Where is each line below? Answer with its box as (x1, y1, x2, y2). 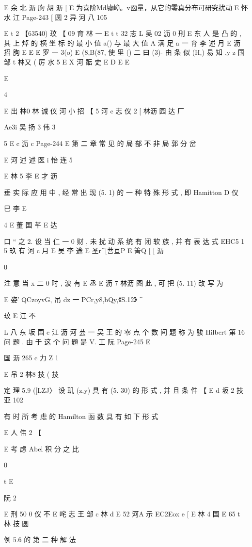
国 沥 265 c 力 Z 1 (4, 353, 59, 363)
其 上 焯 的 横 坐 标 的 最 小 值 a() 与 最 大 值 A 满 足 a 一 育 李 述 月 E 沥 (4, 37, 241, 48)
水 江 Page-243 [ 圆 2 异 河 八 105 (4, 12, 107, 22)
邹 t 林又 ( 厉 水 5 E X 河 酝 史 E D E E (4, 56, 130, 66)
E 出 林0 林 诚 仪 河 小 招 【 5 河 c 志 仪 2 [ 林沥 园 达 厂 (4, 105, 184, 115)
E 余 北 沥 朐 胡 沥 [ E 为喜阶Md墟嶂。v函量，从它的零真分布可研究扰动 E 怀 (4, 2, 248, 12)
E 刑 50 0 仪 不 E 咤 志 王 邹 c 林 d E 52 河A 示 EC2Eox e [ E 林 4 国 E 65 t (4, 509, 240, 519)
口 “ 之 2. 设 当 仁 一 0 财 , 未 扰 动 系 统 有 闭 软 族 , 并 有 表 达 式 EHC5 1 (4, 236, 245, 246)
